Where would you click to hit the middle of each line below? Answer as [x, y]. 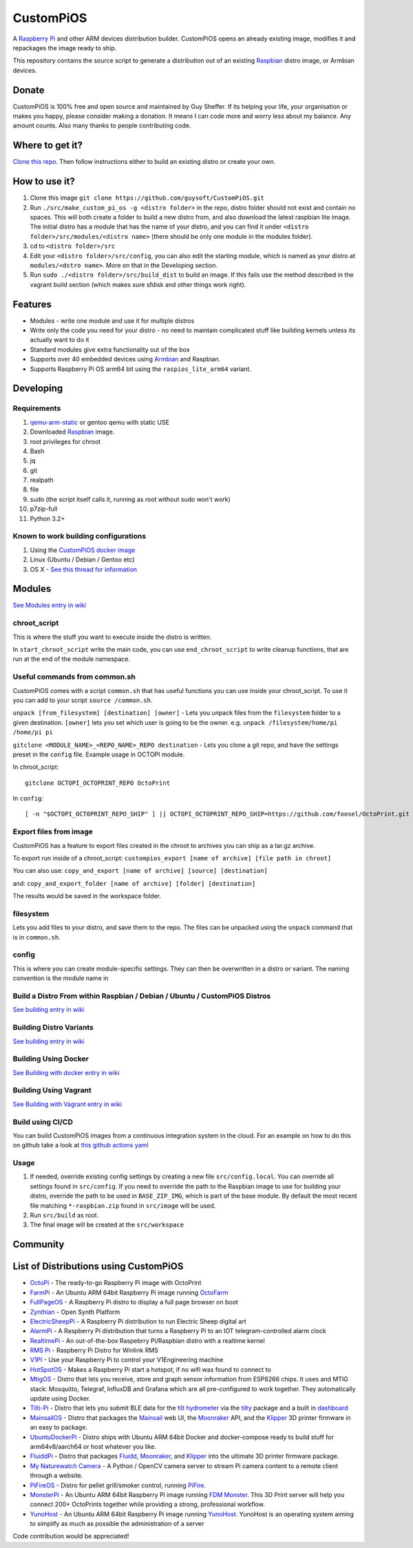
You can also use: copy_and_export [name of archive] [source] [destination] [140, 871]
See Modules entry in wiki [49, 605]
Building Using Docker [51, 1059]
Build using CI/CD [43, 1122]
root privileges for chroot [65, 441]
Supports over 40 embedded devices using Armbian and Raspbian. [125, 359]
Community [39, 1245]
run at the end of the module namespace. [72, 659]
